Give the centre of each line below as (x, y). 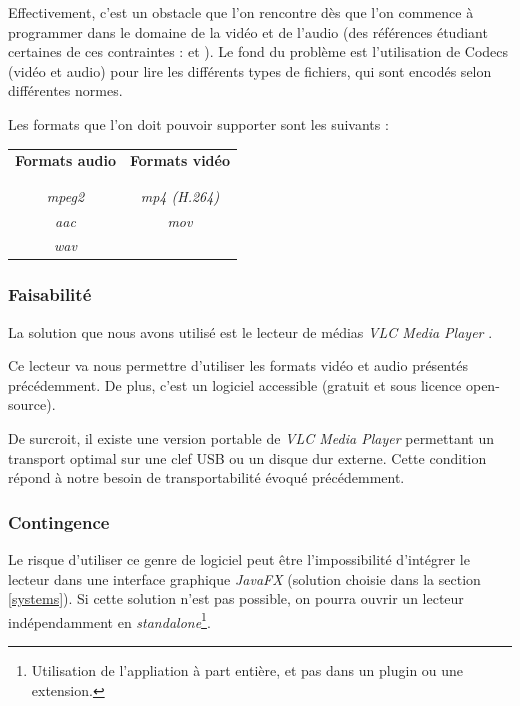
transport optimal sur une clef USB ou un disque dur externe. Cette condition (247, 457)
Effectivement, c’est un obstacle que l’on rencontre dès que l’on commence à (241, 12)
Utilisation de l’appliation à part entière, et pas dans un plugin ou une (247, 670)
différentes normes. (65, 90)
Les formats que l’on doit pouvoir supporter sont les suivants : (198, 123)
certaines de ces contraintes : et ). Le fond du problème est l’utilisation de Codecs (258, 51)
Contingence (59, 521)
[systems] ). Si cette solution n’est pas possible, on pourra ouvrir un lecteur (236, 598)
